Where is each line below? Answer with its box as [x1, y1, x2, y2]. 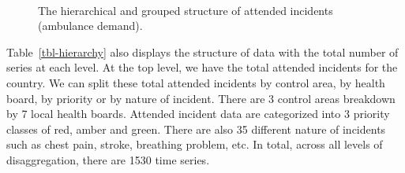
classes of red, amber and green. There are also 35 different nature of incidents [6, 120, 386, 137]
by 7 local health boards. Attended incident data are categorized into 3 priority [6, 105, 390, 122]
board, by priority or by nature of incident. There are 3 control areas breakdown [6, 90, 396, 106]
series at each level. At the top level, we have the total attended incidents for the [6, 59, 398, 75]
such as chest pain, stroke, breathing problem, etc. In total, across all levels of [6, 136, 383, 153]
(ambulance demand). [38, 17, 143, 34]
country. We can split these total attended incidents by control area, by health [6, 74, 385, 90]
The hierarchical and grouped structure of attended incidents [38, 2, 333, 18]
